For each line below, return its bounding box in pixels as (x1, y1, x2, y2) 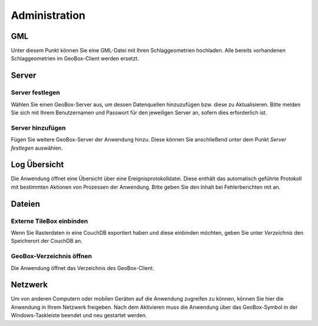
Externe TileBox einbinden (11, 217, 88, 225)
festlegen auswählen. (11, 144, 63, 152)
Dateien (11, 199, 41, 209)
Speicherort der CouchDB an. (11, 238, 82, 245)
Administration (11, 9, 85, 22)
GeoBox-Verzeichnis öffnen (11, 252, 92, 261)
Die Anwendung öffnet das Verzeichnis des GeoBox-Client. (11, 264, 154, 271)
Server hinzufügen (11, 124, 66, 132)
